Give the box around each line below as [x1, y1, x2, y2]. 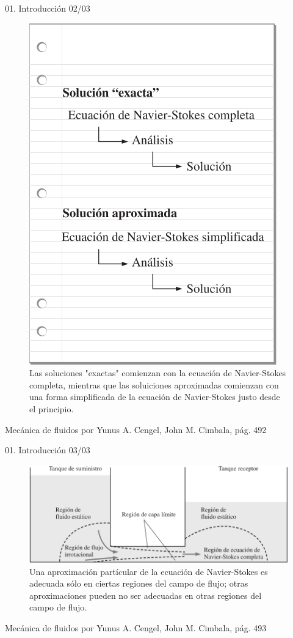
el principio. [29, 402, 74, 415]
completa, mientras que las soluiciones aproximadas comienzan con [29, 378, 279, 391]
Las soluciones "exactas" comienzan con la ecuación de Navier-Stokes [29, 366, 286, 379]
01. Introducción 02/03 [5, 2, 90, 14]
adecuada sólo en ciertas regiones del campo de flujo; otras [29, 577, 248, 590]
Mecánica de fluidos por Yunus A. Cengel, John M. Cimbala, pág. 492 [5, 423, 267, 436]
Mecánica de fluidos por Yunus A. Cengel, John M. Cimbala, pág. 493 [5, 621, 267, 634]
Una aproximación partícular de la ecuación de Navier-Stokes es [29, 565, 268, 577]
